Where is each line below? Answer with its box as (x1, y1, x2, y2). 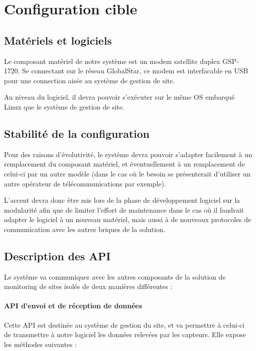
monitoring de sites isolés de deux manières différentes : (4, 281, 173, 292)
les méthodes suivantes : (4, 339, 77, 349)
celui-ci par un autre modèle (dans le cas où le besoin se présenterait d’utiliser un (4, 168, 251, 178)
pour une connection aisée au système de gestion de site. (4, 75, 175, 85)
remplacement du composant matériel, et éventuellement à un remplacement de (4, 159, 245, 169)
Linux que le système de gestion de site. (4, 101, 125, 112)
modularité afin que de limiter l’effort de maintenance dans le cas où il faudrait (4, 204, 244, 215)
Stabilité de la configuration (4, 125, 150, 141)
